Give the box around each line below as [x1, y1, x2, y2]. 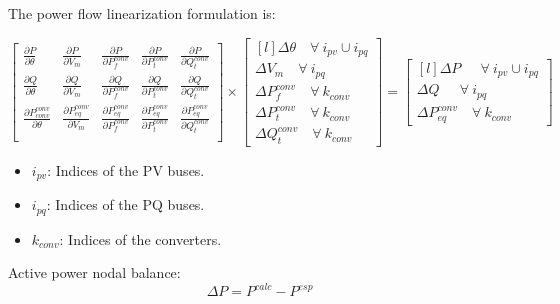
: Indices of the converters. [59, 228, 222, 249]
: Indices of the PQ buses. [46, 194, 205, 215]
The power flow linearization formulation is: [8, 3, 276, 23]
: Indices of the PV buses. [47, 159, 205, 180]
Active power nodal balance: [8, 262, 181, 283]
